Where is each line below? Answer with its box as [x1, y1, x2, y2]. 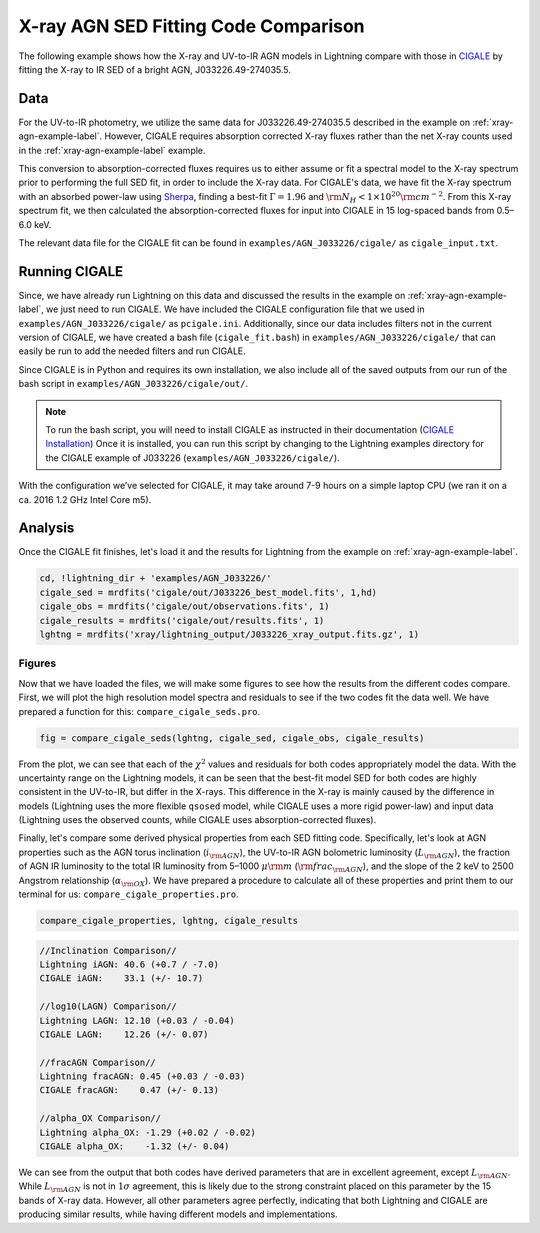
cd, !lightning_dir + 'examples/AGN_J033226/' [39, 573, 272, 584]
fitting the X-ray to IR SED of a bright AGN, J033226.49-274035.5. [18, 63, 292, 75]
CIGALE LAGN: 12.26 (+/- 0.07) [39, 1028, 209, 1040]
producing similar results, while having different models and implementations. [18, 1208, 339, 1220]
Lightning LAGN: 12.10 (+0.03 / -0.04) [39, 1015, 235, 1026]
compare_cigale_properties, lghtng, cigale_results [39, 915, 299, 926]
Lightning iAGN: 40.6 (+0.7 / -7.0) [39, 958, 220, 970]
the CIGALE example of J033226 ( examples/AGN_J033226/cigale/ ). [45, 451, 340, 464]
